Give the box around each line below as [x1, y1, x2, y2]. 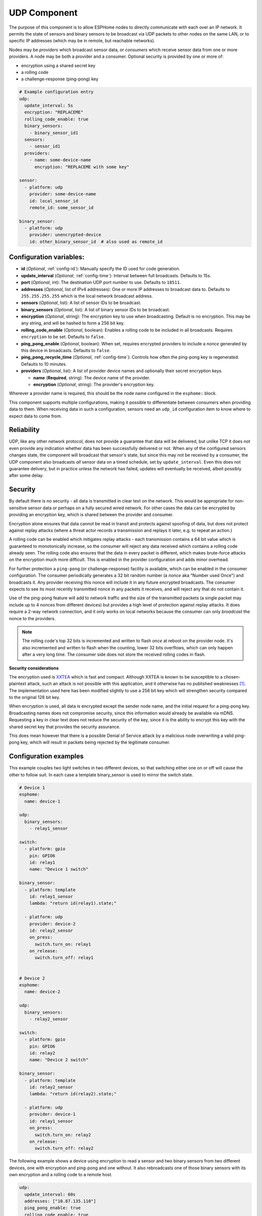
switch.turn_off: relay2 [34, 1145, 94, 1151]
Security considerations [9, 665, 59, 671]
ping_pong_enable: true [24, 1205, 81, 1211]
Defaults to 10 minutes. [21, 361, 67, 367]
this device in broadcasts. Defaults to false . [21, 348, 111, 354]
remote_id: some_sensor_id [29, 205, 94, 210]
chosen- [223, 674, 241, 680]
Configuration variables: [9, 253, 85, 261]
